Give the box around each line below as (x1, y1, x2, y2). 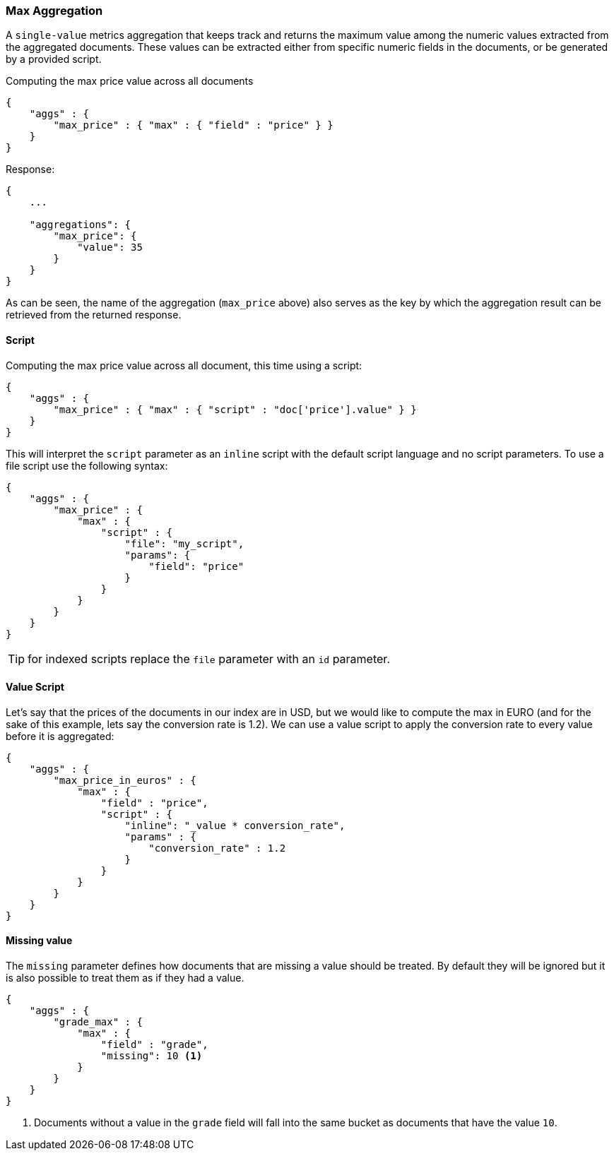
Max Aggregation (6, 4, 103, 18)
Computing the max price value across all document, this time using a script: (6, 359, 362, 371)
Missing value (6, 934, 73, 947)
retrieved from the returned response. (6, 309, 182, 321)
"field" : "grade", (100, 1039, 208, 1051)
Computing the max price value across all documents (6, 75, 254, 88)
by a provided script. (6, 53, 102, 66)
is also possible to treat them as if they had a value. (6, 972, 244, 984)
